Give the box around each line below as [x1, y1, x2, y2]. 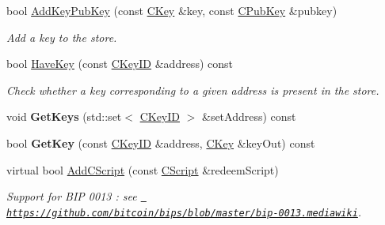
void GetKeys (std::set [6, 108, 122, 125]
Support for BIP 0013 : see [6, 188, 137, 204]
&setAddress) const [201, 108, 296, 125]
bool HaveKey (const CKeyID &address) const [6, 55, 233, 72]
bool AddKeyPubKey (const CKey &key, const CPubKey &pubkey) [6, 2, 337, 18]
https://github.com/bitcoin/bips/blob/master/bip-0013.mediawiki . [6, 203, 362, 219]
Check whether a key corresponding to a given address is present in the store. [6, 81, 379, 98]
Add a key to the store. [6, 28, 117, 45]
